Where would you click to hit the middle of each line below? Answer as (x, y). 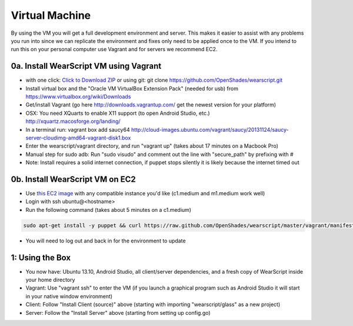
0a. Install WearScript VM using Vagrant (86, 66)
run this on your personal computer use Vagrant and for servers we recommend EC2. (114, 49)
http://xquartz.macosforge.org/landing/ (73, 121)
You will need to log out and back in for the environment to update (106, 241)
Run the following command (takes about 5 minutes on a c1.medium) (108, 209)
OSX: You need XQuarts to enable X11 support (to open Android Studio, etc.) (118, 113)
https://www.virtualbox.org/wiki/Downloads (78, 97)
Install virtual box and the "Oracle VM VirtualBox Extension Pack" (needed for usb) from (132, 88)
